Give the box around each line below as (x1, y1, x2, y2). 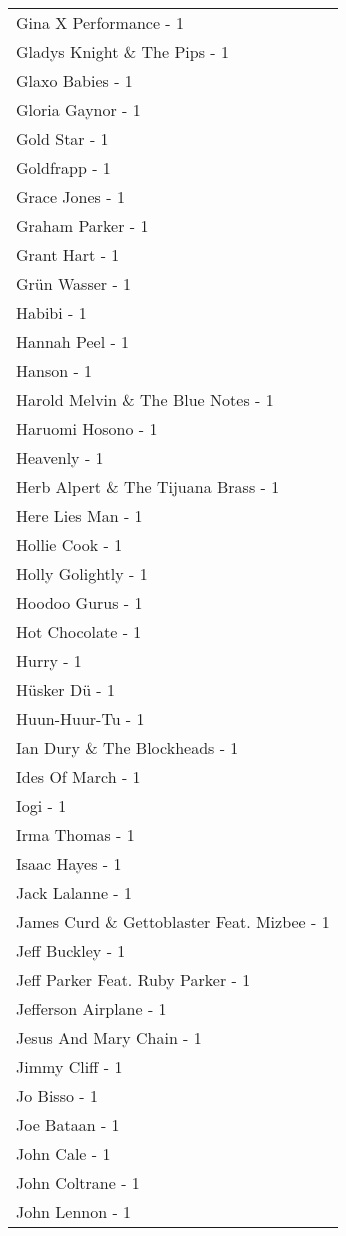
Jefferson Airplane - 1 (16, 997, 167, 1020)
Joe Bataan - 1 (16, 1113, 120, 1136)
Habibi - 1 (16, 301, 87, 324)
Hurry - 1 (16, 649, 82, 672)
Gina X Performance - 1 (16, 11, 184, 34)
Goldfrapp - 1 (16, 156, 111, 179)
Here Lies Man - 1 (16, 504, 143, 527)
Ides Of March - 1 (16, 765, 141, 788)
